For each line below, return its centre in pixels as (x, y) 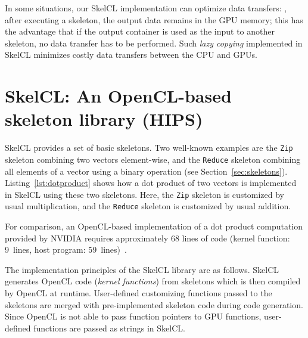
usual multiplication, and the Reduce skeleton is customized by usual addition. (148, 206)
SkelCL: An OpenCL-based (118, 96)
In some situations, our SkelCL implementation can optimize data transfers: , (146, 8)
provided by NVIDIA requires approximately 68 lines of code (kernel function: (147, 238)
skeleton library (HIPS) (104, 119)
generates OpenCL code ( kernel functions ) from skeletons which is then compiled (153, 281)
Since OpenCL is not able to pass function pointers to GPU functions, (133, 316)
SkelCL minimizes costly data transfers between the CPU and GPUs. (131, 55)
